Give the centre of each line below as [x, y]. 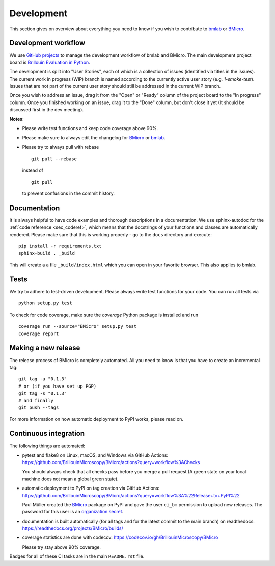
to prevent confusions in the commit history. [68, 193]
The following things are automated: [47, 446]
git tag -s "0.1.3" [43, 393]
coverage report [39, 333]
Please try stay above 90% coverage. [62, 547]
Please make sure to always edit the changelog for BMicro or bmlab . [94, 138]
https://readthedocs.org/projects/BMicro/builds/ [73, 528]
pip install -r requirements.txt [60, 246]
